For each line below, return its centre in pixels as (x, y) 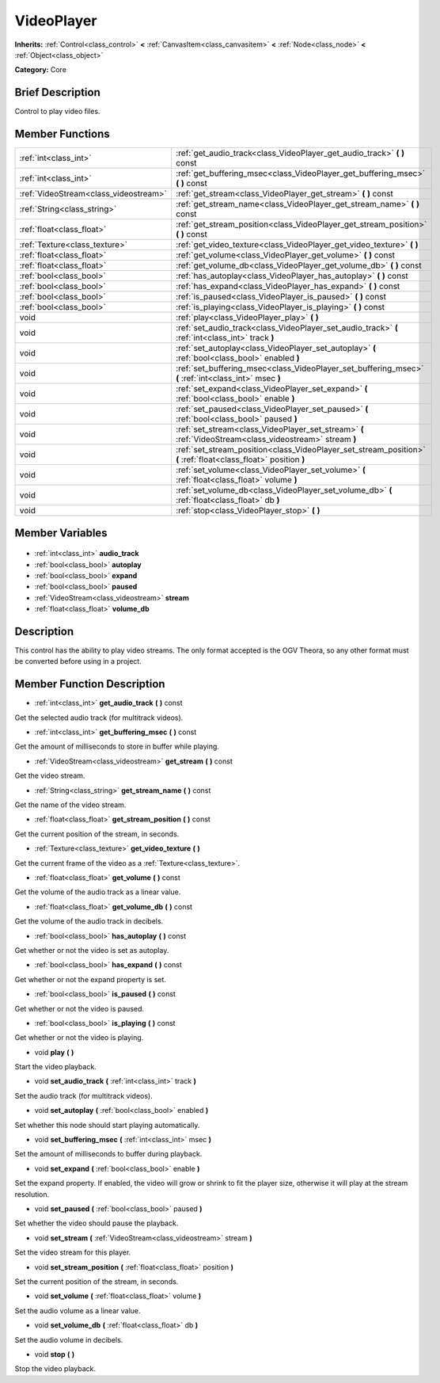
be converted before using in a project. (78, 661)
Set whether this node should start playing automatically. (107, 1125)
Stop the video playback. (55, 1369)
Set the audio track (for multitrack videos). (84, 1095)
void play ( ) (54, 1052)
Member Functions (62, 134)
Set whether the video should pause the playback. (97, 1223)
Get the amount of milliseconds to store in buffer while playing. (117, 747)
